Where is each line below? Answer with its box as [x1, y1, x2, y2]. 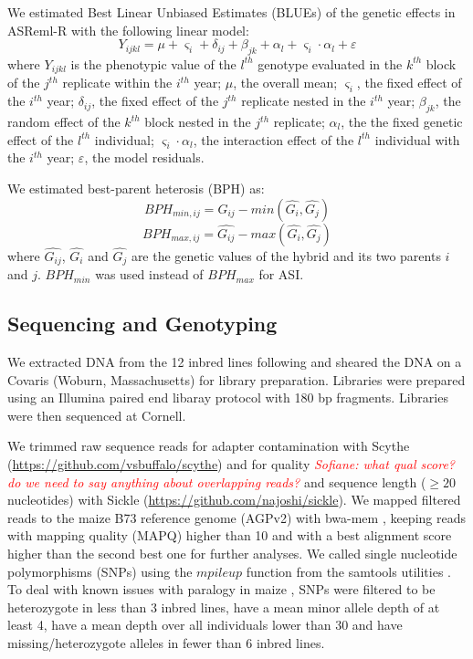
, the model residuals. [84, 148, 205, 167]
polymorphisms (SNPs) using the [7, 561, 193, 581]
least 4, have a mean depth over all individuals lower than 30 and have [7, 615, 403, 634]
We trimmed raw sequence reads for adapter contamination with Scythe [7, 436, 410, 455]
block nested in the [144, 112, 251, 131]
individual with [374, 130, 460, 149]
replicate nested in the [241, 91, 366, 110]
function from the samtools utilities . [246, 561, 451, 581]
